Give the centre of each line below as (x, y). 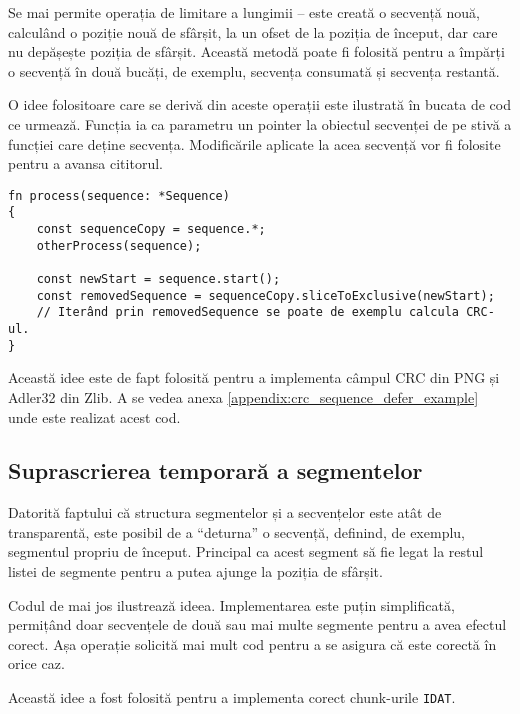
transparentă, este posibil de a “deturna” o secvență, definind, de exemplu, (236, 531)
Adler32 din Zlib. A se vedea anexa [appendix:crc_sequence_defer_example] (243, 396)
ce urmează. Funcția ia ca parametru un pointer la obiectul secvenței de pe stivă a (260, 123)
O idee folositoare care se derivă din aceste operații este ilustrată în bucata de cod (259, 104)
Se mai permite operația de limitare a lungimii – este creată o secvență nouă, (244, 12)
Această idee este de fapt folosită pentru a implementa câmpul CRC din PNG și (254, 377)
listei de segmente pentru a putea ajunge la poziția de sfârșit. (195, 571)
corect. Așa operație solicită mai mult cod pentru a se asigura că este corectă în (252, 643)
